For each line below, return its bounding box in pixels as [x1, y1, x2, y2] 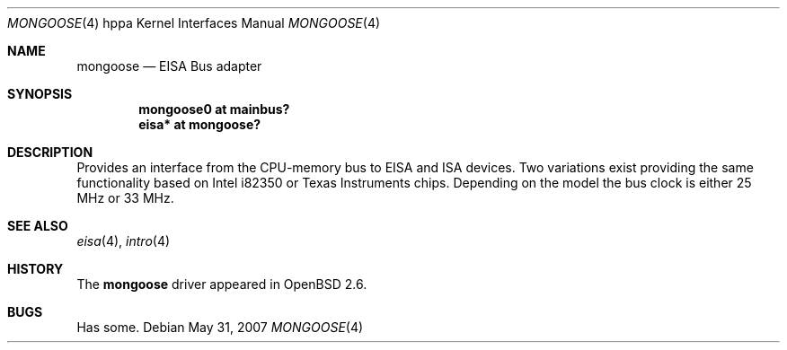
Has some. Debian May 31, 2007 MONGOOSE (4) [76, 319, 364, 335]
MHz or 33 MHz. [76, 190, 174, 206]
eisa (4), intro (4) [76, 233, 171, 249]
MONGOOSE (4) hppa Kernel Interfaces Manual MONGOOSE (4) [7, 15, 381, 31]
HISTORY [7, 261, 64, 276]
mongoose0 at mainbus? [138, 101, 290, 117]
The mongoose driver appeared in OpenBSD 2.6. [76, 276, 367, 292]
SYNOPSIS [7, 86, 73, 101]
